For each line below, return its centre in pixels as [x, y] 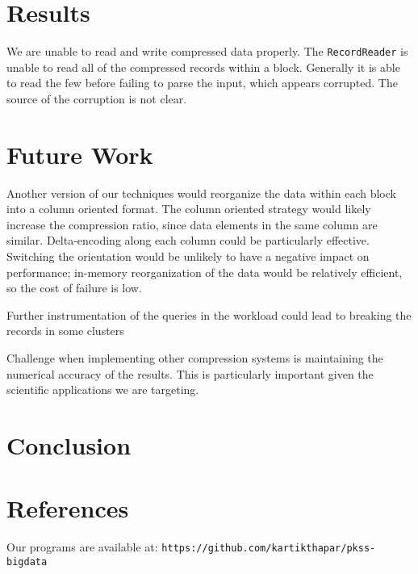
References [68, 508]
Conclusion [69, 445]
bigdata [27, 561]
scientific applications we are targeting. [103, 390]
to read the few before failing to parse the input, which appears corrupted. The [202, 83]
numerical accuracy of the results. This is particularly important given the [190, 373]
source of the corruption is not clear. [97, 98]
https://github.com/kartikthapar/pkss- [269, 549]
